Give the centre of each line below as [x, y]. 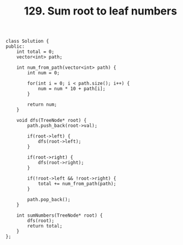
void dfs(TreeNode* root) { [51, 121]
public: [15, 46]
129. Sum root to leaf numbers [101, 11]
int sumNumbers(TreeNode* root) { [60, 215]
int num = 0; [44, 73]
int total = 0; [36, 52]
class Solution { [27, 41]
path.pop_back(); [49, 200]
